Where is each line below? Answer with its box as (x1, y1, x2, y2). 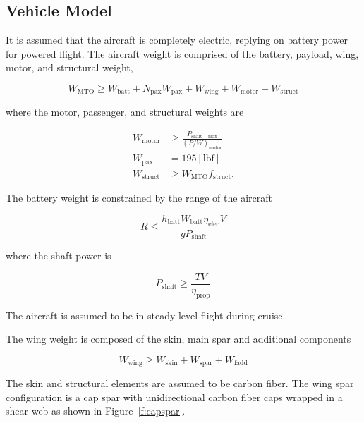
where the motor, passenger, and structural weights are (6, 104, 244, 119)
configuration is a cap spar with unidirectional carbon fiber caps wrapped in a (6, 389, 343, 404)
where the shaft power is (6, 248, 111, 263)
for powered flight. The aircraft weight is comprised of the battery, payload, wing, (6, 46, 359, 61)
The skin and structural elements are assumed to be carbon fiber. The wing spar (6, 376, 354, 391)
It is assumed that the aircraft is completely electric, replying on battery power (6, 32, 348, 47)
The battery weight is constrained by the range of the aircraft (6, 190, 272, 205)
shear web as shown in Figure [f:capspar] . (6, 403, 186, 418)
